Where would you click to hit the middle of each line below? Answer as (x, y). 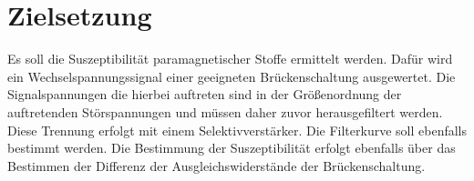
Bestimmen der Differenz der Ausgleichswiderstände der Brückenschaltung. (216, 165)
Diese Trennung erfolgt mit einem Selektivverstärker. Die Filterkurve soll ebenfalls (237, 130)
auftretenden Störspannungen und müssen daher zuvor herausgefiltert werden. (225, 111)
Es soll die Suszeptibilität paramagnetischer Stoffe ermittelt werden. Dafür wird (230, 59)
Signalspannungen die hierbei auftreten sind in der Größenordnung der (205, 94)
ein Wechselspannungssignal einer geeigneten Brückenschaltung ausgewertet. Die (232, 76)
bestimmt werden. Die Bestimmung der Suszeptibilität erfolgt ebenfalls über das (232, 148)
